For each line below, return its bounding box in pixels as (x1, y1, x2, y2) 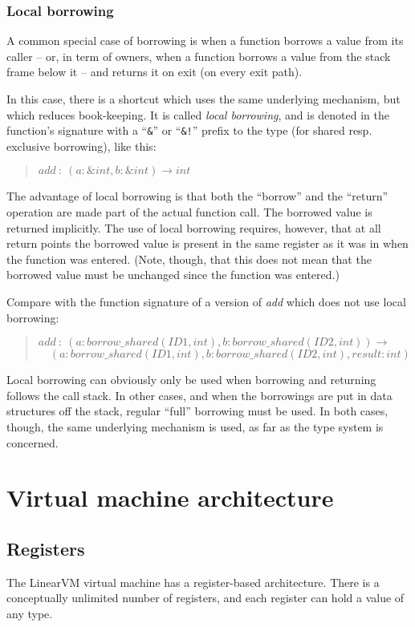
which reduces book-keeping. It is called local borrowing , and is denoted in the (6, 106, 389, 123)
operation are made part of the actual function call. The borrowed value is (6, 204, 372, 220)
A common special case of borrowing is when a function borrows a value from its (6, 32, 404, 49)
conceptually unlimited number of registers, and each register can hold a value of (6, 589, 405, 606)
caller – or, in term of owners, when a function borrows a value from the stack (6, 47, 391, 64)
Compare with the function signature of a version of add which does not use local (6, 293, 406, 309)
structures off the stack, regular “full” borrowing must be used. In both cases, (6, 402, 389, 419)
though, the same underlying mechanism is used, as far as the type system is (6, 418, 384, 435)
